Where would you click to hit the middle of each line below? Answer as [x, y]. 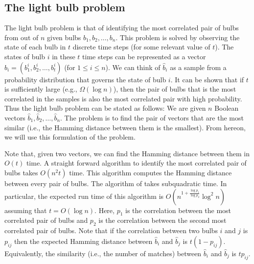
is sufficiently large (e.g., [41, 89]
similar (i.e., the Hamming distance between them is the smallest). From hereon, [125, 127]
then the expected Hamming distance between [83, 241]
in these [64, 56]
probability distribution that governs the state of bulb [85, 79]
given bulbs [64, 37]
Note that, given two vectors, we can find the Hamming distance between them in [127, 153]
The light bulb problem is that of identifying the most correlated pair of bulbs [122, 28]
